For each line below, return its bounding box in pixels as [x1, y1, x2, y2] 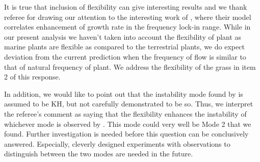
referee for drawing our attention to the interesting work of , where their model [4, 11, 251, 22]
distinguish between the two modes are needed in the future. [4, 148, 193, 159]
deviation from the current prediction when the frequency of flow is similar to [4, 51, 246, 62]
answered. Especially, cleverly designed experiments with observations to [4, 138, 230, 149]
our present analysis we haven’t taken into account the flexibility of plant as [4, 31, 242, 42]
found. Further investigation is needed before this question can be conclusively [4, 128, 249, 139]
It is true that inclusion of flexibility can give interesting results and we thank [4, 2, 247, 12]
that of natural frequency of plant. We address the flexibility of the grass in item [4, 61, 256, 72]
